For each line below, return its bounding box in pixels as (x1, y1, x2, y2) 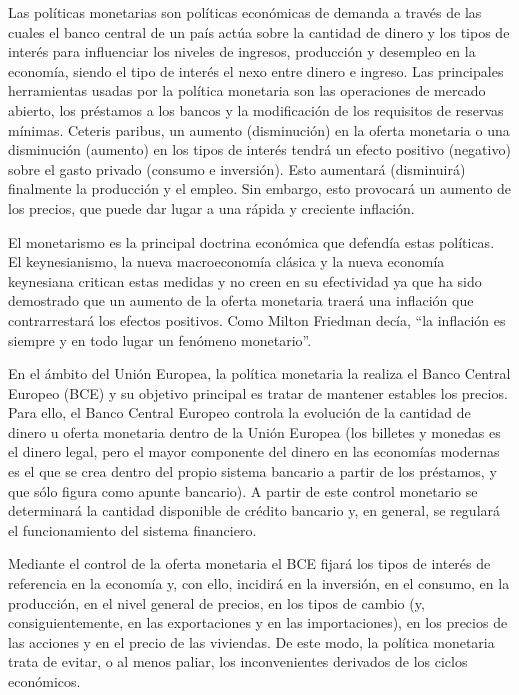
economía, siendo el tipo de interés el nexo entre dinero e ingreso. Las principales (8, 60, 504, 81)
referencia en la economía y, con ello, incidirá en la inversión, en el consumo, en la (8, 573, 510, 594)
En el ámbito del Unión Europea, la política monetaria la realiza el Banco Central (8, 363, 511, 384)
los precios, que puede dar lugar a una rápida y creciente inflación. (8, 197, 415, 218)
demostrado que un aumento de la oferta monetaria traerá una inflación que (8, 290, 474, 311)
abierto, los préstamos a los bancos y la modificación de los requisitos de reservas (8, 99, 504, 120)
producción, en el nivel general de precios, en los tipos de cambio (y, (8, 592, 425, 613)
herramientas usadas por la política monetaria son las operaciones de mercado (8, 80, 486, 101)
